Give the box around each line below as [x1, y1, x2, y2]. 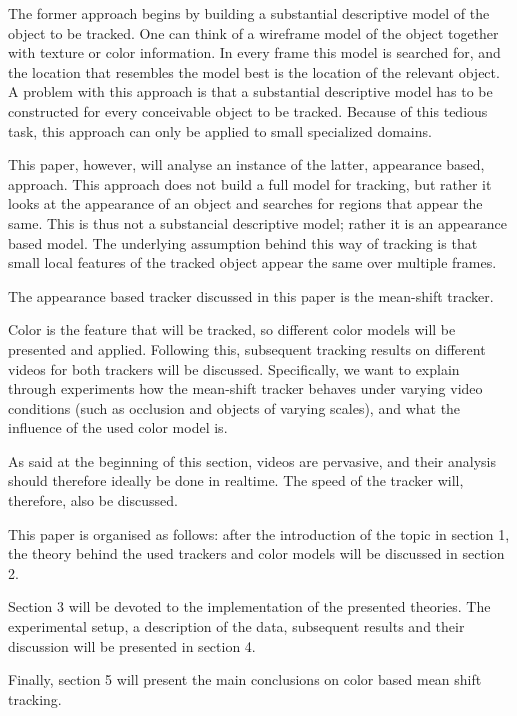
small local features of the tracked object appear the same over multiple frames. [8, 252, 497, 273]
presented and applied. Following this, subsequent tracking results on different [8, 338, 486, 359]
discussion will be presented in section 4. [8, 635, 256, 656]
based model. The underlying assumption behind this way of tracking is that [8, 232, 478, 253]
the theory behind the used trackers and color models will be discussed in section [8, 543, 505, 564]
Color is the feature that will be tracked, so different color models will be [8, 319, 456, 340]
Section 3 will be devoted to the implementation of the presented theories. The [8, 596, 491, 617]
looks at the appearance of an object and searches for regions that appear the [8, 193, 483, 214]
